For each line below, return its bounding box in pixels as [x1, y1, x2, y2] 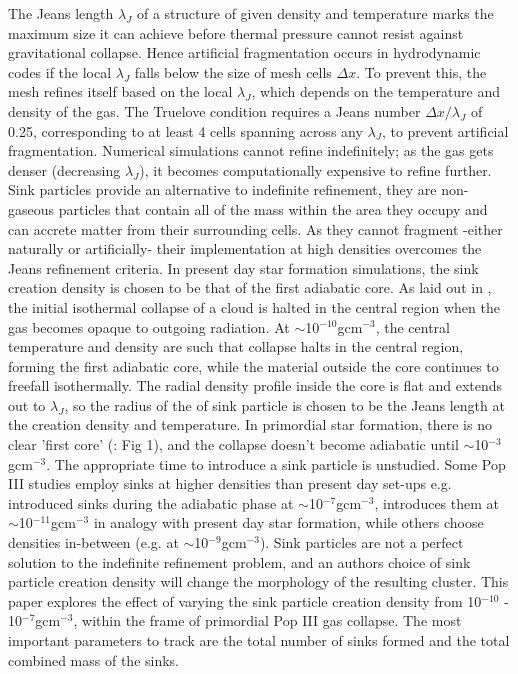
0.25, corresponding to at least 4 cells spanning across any [8, 120, 363, 141]
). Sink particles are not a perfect [259, 532, 464, 553]
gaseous [8, 198, 55, 219]
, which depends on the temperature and [251, 81, 501, 102]
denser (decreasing [8, 159, 121, 180]
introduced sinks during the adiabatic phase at [8, 492, 294, 513]
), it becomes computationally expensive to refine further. [139, 159, 492, 180]
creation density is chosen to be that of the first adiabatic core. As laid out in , [8, 277, 492, 298]
